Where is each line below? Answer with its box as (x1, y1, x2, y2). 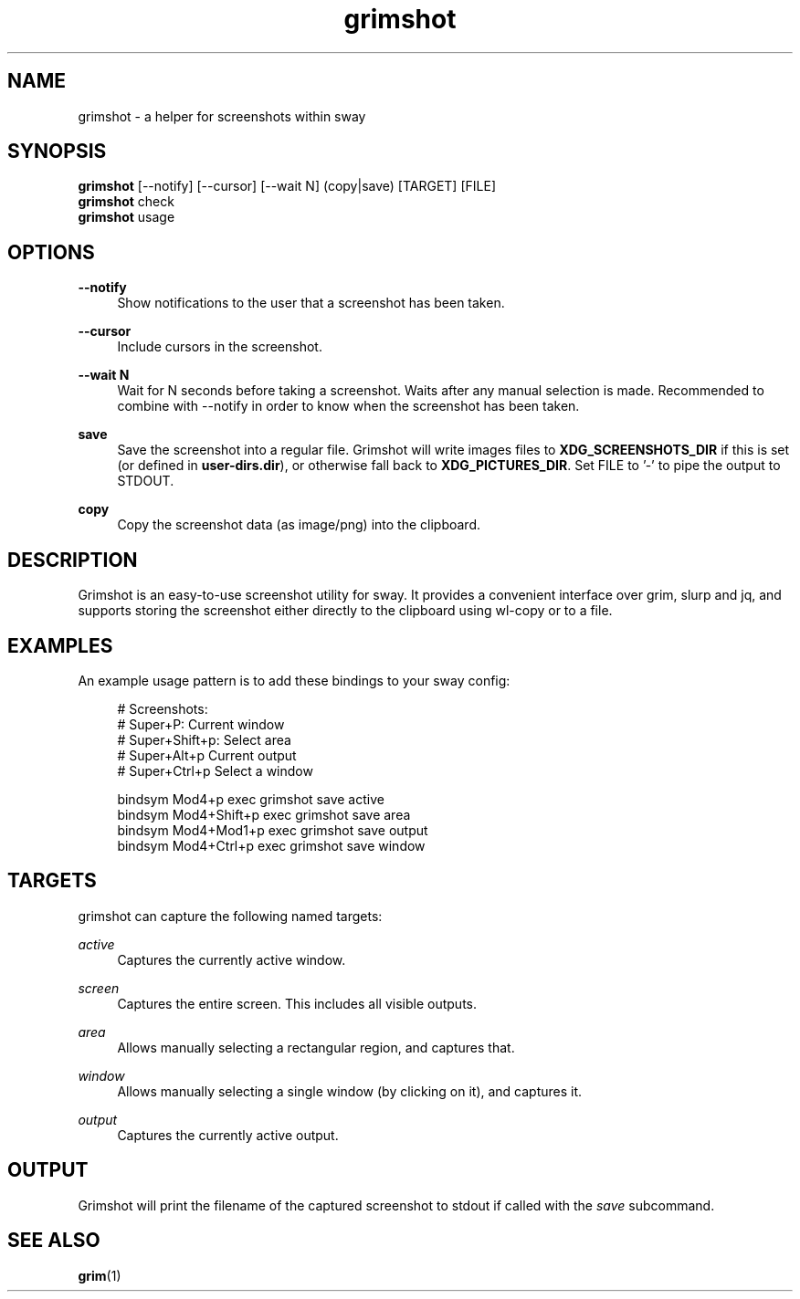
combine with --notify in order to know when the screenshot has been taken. (117, 398, 580, 414)
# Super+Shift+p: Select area (117, 731, 291, 748)
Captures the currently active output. (117, 1126, 339, 1143)
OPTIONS (7, 240, 95, 264)
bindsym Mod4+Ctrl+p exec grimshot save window (117, 837, 426, 854)
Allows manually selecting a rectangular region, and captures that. (117, 1039, 515, 1055)
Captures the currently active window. (117, 951, 346, 968)
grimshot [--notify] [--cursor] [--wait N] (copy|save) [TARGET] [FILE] (78, 178, 496, 194)
